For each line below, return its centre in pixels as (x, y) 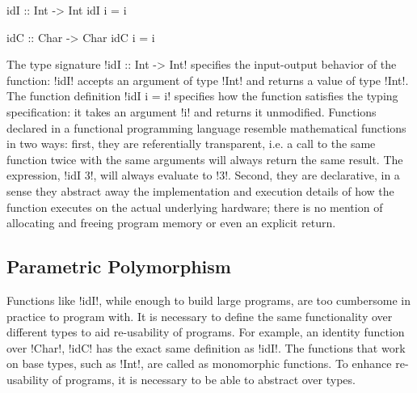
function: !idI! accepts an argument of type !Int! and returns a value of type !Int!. (208, 80)
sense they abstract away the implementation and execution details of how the (200, 190)
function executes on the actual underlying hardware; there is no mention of (195, 207)
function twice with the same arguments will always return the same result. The (205, 159)
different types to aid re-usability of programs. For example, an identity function (206, 332)
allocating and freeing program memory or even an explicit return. (171, 223)
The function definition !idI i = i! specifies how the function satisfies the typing (202, 96)
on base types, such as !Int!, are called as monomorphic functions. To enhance (199, 363)
